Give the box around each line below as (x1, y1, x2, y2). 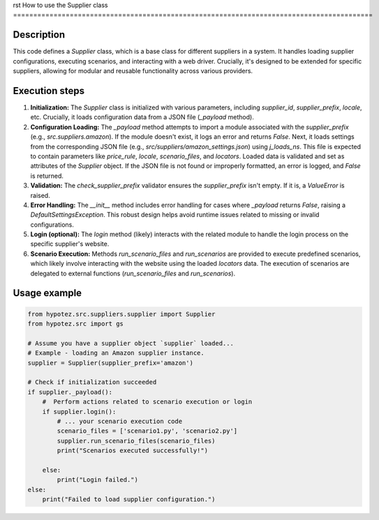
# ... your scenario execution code (57, 417, 183, 425)
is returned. (30, 171, 64, 180)
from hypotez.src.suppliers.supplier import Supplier (27, 310, 216, 318)
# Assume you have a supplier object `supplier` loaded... (27, 339, 234, 347)
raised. (30, 191, 50, 199)
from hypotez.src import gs (27, 320, 124, 328)
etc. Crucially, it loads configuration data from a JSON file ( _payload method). (30, 113, 254, 121)
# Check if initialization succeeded (27, 378, 157, 386)
